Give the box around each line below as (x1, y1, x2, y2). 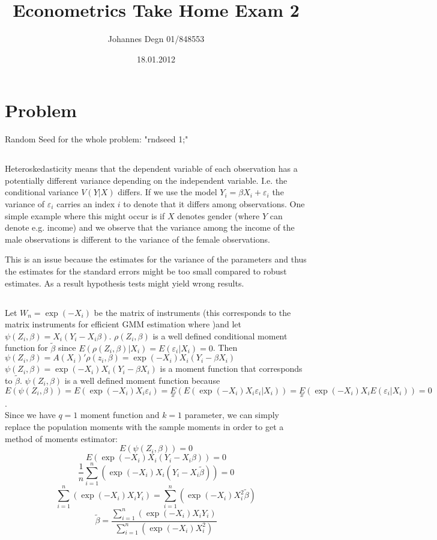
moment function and (80, 408, 160, 421)
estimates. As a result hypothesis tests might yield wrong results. (5, 276, 244, 289)
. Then (212, 341, 238, 354)
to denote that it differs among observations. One (123, 198, 305, 210)
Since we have (5, 408, 56, 421)
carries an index (56, 198, 115, 210)
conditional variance (5, 186, 79, 198)
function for (5, 341, 48, 354)
